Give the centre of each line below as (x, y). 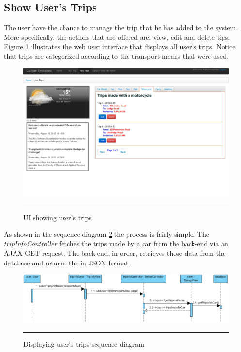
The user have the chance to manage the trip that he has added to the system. (121, 27)
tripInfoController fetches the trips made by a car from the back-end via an (116, 243)
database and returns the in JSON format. (67, 262)
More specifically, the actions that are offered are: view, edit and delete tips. (117, 37)
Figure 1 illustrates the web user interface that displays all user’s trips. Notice (120, 46)
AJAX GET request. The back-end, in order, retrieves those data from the (115, 253)
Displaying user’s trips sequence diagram (84, 344)
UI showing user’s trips (57, 218)
